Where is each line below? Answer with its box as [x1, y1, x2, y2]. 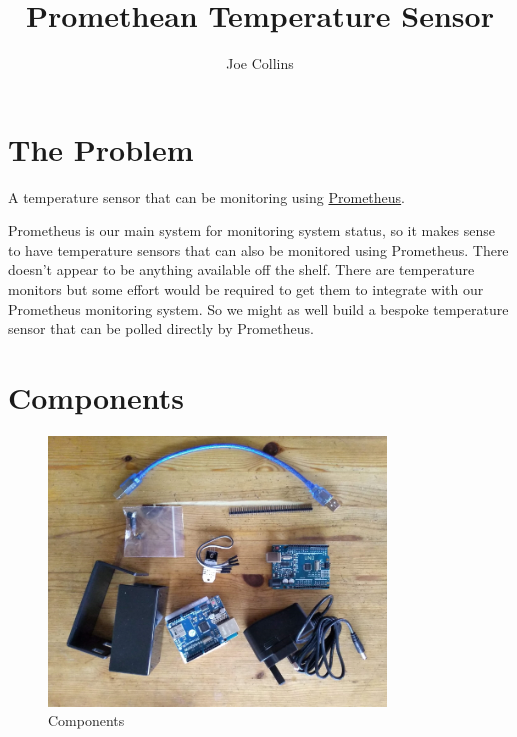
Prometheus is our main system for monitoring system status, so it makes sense [8, 220, 495, 241]
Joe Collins [226, 53, 294, 74]
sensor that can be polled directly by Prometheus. [8, 318, 314, 339]
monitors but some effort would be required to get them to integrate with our [8, 279, 484, 300]
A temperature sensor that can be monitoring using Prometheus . [8, 186, 406, 207]
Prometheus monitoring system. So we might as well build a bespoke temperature [8, 298, 509, 319]
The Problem [8, 128, 194, 169]
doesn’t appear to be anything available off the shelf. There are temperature [8, 259, 475, 280]
